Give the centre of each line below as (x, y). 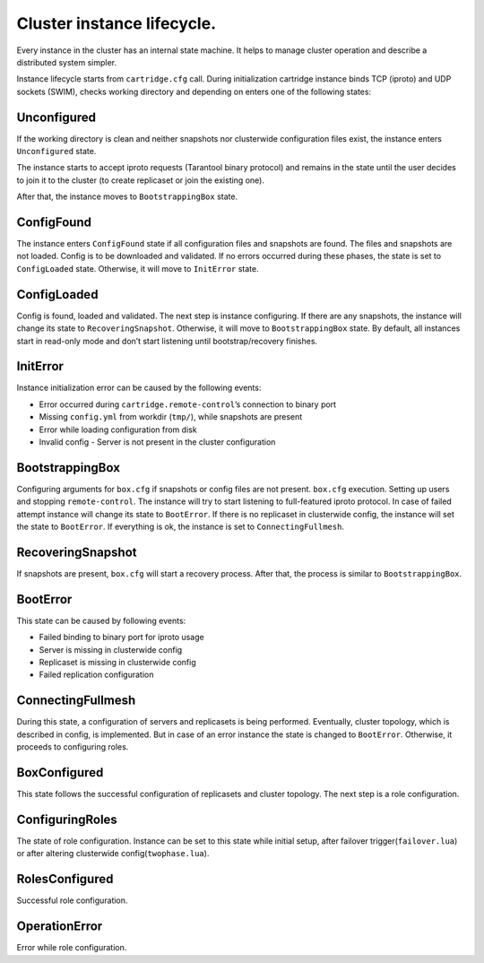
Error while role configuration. (72, 948)
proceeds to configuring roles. (73, 747)
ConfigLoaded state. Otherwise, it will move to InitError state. (138, 268)
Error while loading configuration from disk (118, 429)
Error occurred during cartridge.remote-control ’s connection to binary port (187, 404)
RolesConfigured (65, 879)
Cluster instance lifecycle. (117, 23)
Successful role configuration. (72, 900)
